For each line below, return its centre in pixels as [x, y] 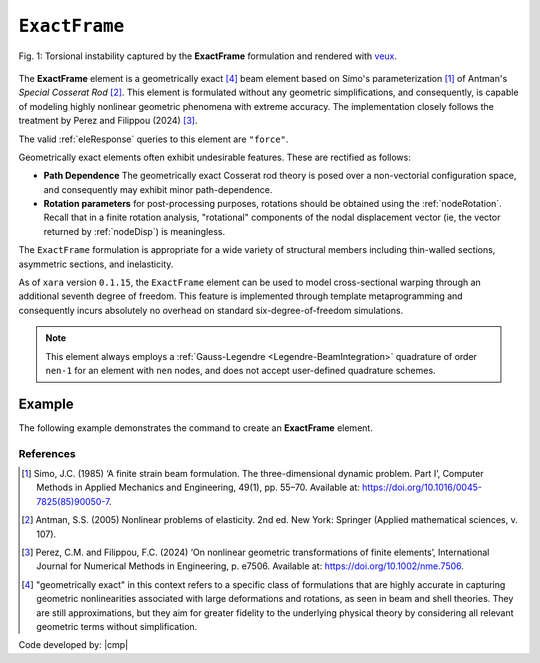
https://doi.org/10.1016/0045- [421, 487]
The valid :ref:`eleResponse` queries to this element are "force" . [153, 139]
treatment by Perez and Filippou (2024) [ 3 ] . [108, 121]
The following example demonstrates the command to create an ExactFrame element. [196, 427]
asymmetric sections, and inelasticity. [96, 264]
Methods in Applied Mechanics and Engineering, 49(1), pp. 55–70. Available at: [198, 487]
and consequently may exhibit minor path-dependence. [158, 189]
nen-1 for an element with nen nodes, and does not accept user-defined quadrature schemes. [240, 370]
